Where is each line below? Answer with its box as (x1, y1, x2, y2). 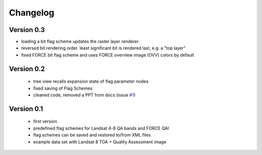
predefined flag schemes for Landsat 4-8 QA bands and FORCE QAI (33, 125, 169, 131)
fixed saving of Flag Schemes (33, 85, 93, 91)
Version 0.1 (9, 105, 43, 113)
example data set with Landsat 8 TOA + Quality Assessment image (33, 139, 167, 145)
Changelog (9, 7, 54, 18)
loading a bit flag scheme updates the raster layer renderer (21, 39, 139, 45)
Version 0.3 (9, 26, 45, 34)
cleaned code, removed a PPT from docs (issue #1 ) (33, 92, 136, 98)
